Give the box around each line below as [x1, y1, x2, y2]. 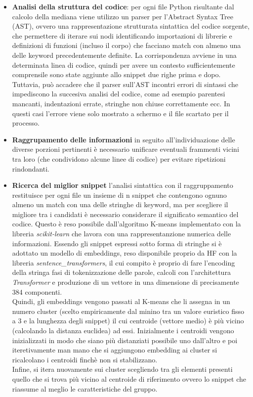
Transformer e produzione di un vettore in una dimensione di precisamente [12, 277, 239, 287]
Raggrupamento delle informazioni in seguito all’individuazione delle [12, 134, 235, 144]
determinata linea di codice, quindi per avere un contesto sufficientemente [12, 59, 235, 70]
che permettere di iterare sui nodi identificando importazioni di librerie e [12, 30, 232, 41]
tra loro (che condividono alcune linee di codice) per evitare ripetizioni [12, 153, 226, 164]
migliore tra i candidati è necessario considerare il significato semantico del [12, 209, 239, 219]
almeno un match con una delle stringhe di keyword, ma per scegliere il [12, 199, 228, 210]
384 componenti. [12, 286, 62, 297]
